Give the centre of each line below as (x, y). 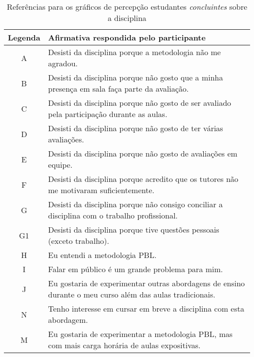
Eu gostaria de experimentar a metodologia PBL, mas (140, 334)
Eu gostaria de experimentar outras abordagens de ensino (147, 283)
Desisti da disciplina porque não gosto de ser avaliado (140, 103)
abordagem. (68, 320)
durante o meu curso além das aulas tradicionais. (132, 294)
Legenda (24, 37)
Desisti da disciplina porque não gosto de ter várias (136, 128)
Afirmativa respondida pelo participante (127, 37)
